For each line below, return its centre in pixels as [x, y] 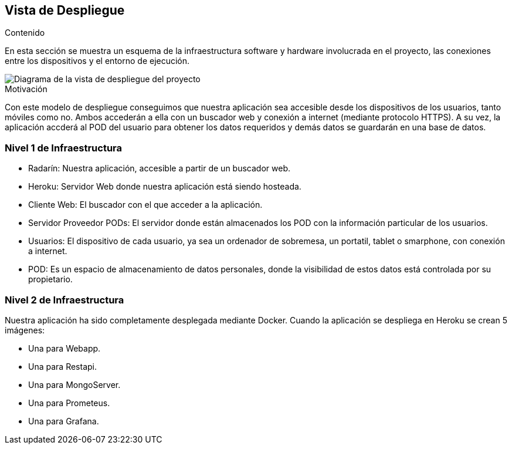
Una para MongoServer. [74, 384]
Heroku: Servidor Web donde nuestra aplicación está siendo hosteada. [165, 187]
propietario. [50, 279]
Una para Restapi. [62, 366]
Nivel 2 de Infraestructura [65, 300]
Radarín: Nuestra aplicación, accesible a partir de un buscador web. [159, 168]
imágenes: [25, 330]
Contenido [25, 33]
